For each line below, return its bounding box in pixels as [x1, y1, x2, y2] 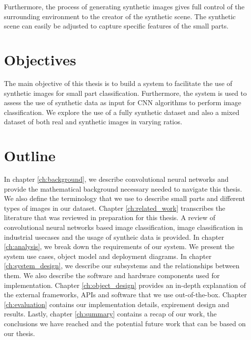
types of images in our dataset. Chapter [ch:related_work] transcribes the [4, 202, 225, 213]
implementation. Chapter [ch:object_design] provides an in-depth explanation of [4, 280, 246, 290]
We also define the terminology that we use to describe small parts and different [4, 193, 245, 203]
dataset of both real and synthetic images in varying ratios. [4, 116, 182, 127]
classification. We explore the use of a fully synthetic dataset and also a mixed [4, 107, 240, 117]
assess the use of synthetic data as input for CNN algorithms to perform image [4, 97, 241, 108]
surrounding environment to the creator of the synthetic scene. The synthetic [4, 11, 236, 21]
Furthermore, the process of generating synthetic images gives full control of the [4, 1, 245, 11]
